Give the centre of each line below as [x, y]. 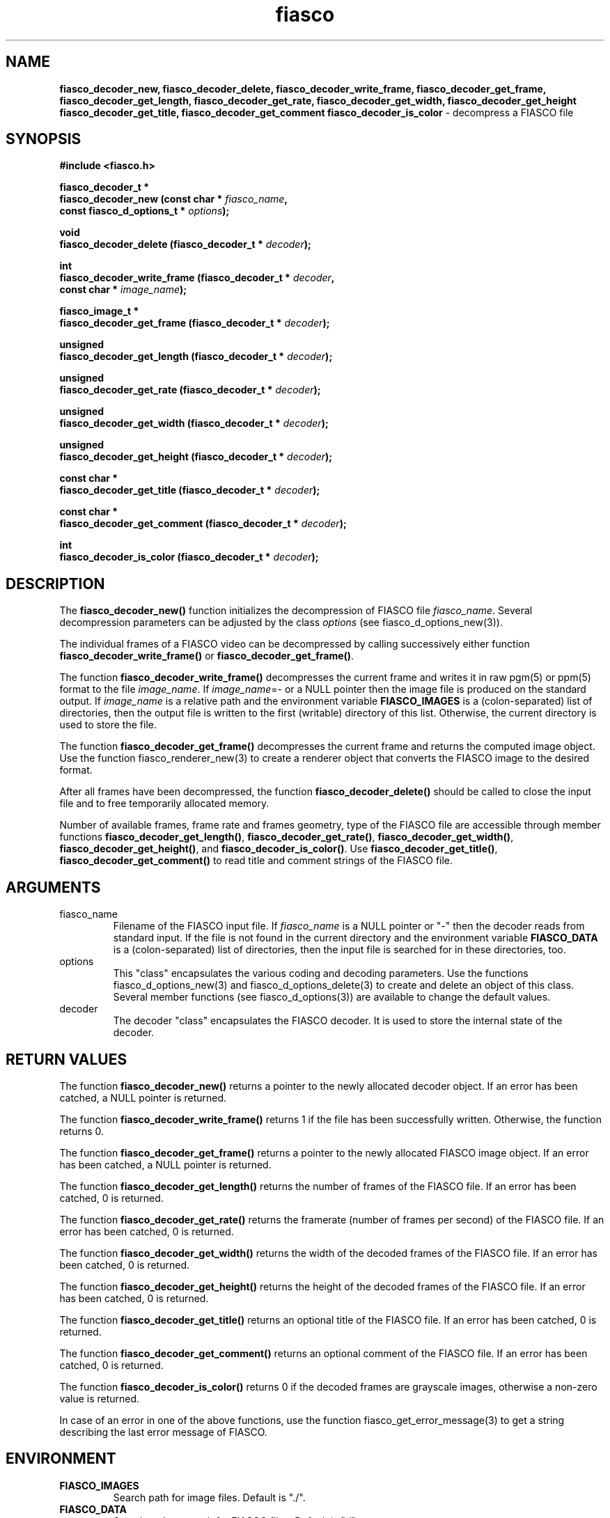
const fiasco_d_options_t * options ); [144, 211]
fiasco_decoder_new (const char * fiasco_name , [174, 199]
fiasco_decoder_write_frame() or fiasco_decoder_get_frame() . [207, 656]
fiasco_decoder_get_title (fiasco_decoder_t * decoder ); [190, 490]
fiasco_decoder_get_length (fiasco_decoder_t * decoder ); [196, 357]
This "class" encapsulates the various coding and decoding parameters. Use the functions [321, 973]
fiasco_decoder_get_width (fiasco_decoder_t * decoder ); [194, 423]
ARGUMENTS [53, 887]
